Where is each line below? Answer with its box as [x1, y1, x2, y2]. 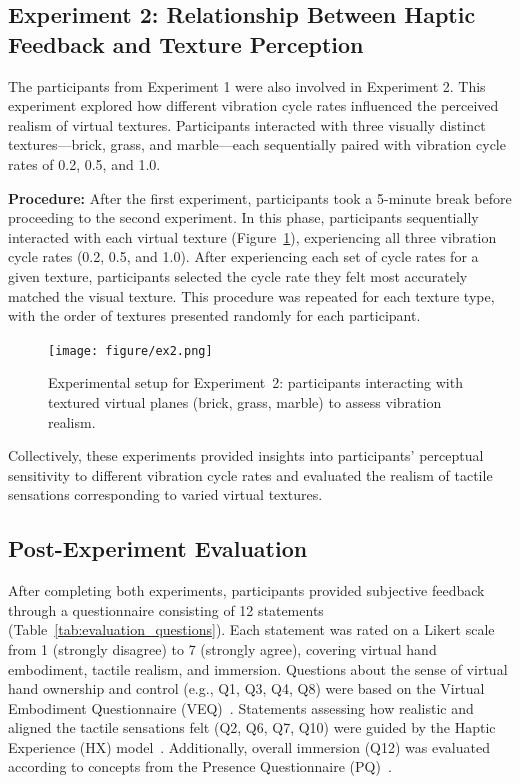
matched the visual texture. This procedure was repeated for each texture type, [8, 285, 495, 306]
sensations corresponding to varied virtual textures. [8, 484, 323, 505]
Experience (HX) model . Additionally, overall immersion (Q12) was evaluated [8, 736, 490, 757]
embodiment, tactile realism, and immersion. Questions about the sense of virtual [8, 658, 508, 679]
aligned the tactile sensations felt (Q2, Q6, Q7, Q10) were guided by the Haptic [8, 717, 496, 738]
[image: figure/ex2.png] [48, 343, 213, 358]
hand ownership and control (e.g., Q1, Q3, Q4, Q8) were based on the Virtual [8, 678, 485, 699]
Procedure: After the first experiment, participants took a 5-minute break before [8, 187, 512, 208]
